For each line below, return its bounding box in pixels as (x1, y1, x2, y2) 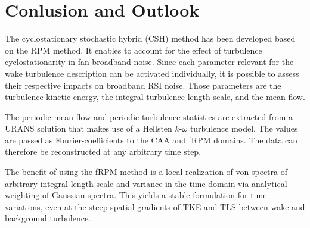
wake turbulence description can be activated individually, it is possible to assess (5, 67, 299, 79)
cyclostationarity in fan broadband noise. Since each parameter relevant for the (5, 55, 294, 68)
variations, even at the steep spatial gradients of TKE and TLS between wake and (5, 200, 305, 213)
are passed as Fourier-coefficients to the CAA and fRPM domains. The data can (5, 133, 298, 146)
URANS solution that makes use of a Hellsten (5, 122, 172, 135)
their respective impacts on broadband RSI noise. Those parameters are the (5, 79, 281, 91)
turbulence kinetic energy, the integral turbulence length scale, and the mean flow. (5, 90, 305, 103)
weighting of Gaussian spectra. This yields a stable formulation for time (5, 189, 267, 201)
